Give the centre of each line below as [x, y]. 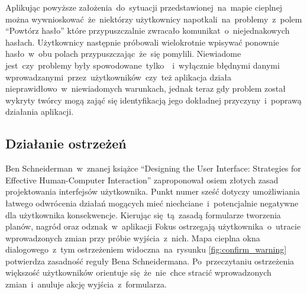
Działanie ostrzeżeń [66, 143]
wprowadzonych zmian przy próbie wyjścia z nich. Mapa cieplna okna [133, 238]
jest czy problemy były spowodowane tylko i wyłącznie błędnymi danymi [143, 65]
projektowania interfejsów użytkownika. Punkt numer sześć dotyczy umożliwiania [153, 191]
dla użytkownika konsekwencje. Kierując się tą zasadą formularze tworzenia [143, 214]
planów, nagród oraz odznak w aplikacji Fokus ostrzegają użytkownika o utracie [153, 226]
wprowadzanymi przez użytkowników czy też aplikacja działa [118, 77]
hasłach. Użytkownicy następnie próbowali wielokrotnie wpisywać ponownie [142, 42]
